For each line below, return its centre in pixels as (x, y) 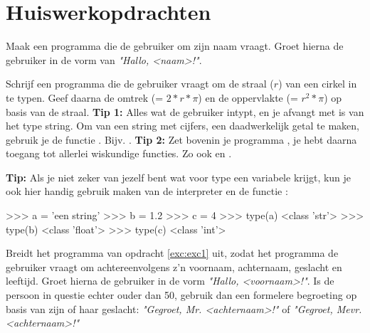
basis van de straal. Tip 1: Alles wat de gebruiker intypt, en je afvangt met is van (185, 111)
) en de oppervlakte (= (248, 97)
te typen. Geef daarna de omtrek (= (85, 97)
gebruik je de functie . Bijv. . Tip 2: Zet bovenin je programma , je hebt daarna (181, 139)
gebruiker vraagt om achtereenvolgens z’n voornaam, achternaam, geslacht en (174, 266)
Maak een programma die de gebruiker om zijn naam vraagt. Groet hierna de (175, 46)
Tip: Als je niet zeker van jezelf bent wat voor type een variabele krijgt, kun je (179, 177)
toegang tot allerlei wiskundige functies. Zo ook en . (119, 153)
